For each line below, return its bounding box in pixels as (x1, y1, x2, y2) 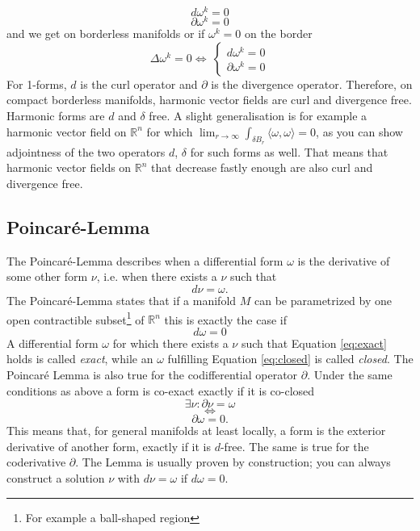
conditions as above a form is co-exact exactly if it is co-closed (6, 382, 315, 399)
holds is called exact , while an (6, 350, 153, 367)
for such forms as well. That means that (190, 143, 388, 160)
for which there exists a (112, 334, 229, 351)
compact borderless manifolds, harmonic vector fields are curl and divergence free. (6, 91, 412, 108)
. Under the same (307, 366, 393, 383)
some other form (6, 268, 88, 285)
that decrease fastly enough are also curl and (151, 159, 373, 176)
